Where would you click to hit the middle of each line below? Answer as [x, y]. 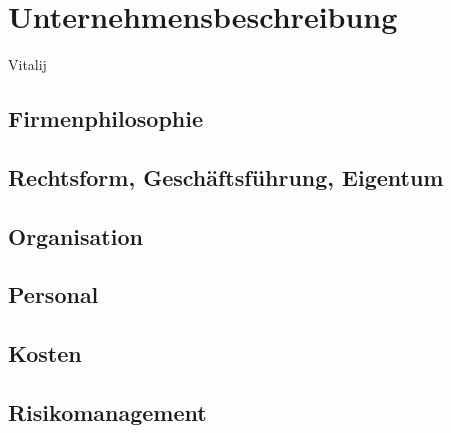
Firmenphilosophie [105, 118]
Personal [53, 294]
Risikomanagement [107, 412]
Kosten [45, 353]
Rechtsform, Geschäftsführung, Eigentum [226, 176]
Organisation [75, 235]
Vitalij [27, 64]
